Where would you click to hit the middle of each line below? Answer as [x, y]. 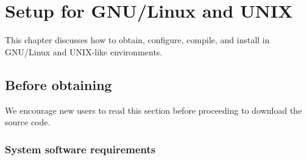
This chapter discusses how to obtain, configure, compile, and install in [137, 40]
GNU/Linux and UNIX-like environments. [84, 51]
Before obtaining [58, 84]
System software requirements [80, 149]
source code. [28, 122]
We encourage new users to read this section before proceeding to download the [153, 110]
